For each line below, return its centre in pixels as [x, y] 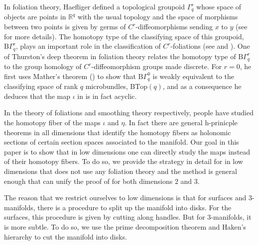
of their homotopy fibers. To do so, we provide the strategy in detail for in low [124, 161]
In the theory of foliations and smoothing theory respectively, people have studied [129, 113]
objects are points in [35, 17]
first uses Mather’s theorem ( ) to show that [70, 76]
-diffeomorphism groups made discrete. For [157, 66]
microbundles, [107, 86]
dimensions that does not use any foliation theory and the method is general [121, 171]
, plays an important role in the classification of [88, 46]
